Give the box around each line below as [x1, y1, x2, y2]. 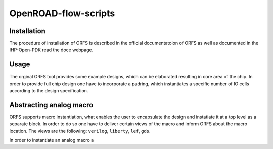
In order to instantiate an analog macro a [9, 137, 94, 143]
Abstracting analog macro [9, 101, 94, 109]
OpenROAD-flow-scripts [9, 8, 115, 19]
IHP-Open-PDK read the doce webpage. [9, 47, 94, 53]
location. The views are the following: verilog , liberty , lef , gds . [9, 128, 151, 134]
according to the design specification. [9, 88, 88, 94]
